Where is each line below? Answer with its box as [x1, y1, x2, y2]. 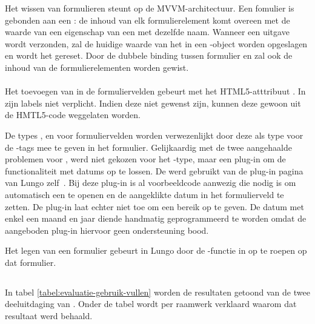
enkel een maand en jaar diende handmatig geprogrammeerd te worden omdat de [5, 212, 307, 225]
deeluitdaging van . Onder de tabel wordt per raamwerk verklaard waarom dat [5, 297, 297, 310]
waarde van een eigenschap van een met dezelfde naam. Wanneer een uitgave [5, 25, 290, 38]
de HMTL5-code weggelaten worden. [5, 108, 141, 121]
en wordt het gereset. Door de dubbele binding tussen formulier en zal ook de [5, 49, 293, 62]
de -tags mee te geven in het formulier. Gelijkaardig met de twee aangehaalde [5, 141, 292, 153]
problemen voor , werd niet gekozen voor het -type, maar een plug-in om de [5, 153, 286, 165]
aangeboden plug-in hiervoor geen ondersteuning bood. [5, 223, 209, 236]
